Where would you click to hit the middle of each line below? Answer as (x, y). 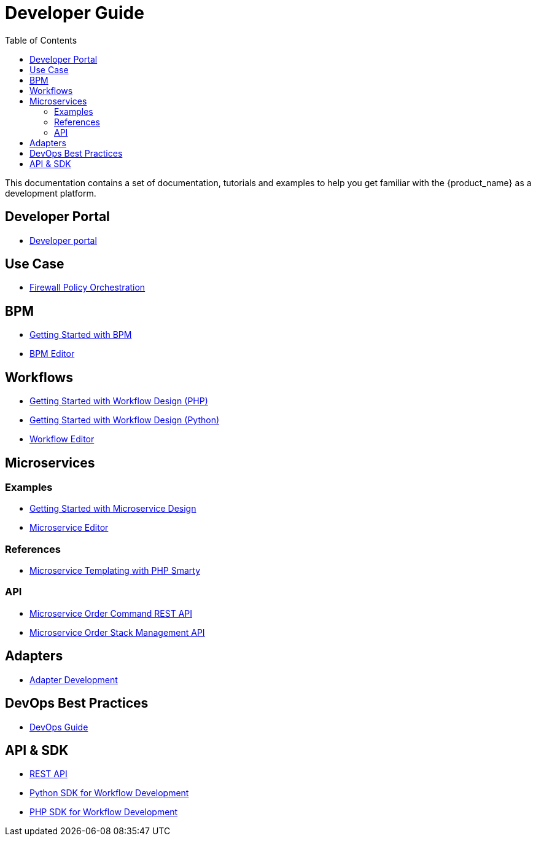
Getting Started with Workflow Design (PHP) (119, 401)
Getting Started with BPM (81, 335)
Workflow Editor (62, 439)
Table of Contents (41, 40)
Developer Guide (75, 13)
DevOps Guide (59, 727)
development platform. (51, 193)
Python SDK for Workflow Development (109, 793)
